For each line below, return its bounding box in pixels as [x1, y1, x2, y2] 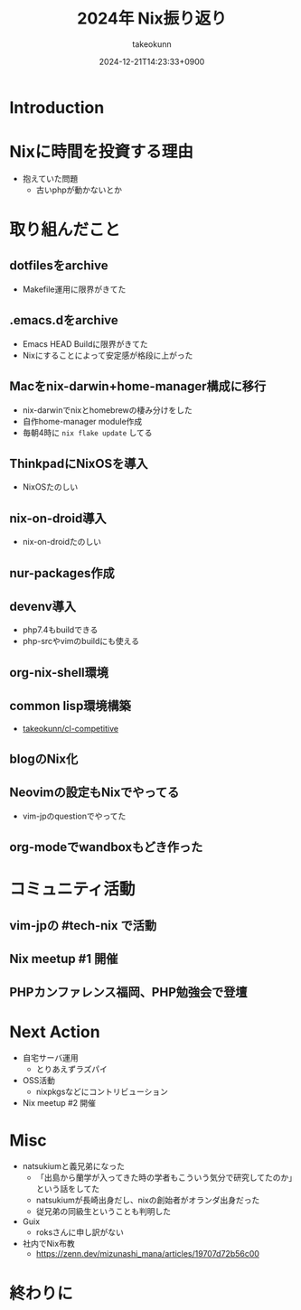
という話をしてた [35, 1184, 100, 1194]
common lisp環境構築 [9, 698, 131, 714]
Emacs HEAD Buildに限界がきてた [22, 338, 148, 349]
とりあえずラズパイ [35, 1063, 108, 1075]
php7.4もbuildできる [22, 624, 99, 635]
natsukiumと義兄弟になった [22, 1161, 125, 1172]
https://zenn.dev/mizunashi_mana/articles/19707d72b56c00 [35, 1249, 260, 1259]
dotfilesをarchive [9, 258, 108, 274]
